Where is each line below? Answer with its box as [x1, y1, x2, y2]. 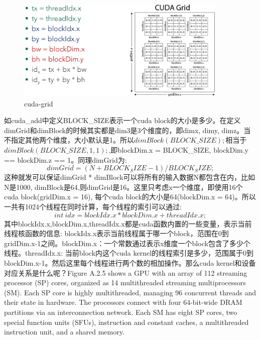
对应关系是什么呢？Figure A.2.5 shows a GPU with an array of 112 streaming [4, 267, 247, 278]
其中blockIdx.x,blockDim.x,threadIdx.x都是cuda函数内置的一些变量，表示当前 [4, 218, 252, 229]
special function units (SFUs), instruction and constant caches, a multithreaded [4, 316, 249, 327]
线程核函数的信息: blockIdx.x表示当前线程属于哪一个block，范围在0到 [4, 228, 229, 239]
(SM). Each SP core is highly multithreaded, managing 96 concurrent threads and [4, 287, 256, 297]
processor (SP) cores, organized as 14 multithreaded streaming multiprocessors [4, 277, 246, 288]
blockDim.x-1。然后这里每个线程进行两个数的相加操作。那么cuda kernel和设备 [4, 257, 256, 268]
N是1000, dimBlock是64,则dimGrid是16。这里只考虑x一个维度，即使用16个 [4, 181, 243, 192]
